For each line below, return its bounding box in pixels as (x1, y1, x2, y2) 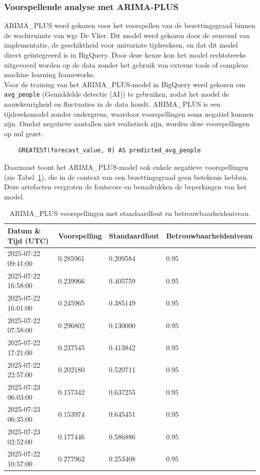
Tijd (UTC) (7, 235, 49, 246)
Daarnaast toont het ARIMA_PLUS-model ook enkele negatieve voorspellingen (4, 162, 248, 172)
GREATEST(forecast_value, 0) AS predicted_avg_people (18, 147, 201, 154)
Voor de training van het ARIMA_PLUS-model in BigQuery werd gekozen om (4, 79, 245, 89)
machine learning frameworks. (4, 69, 95, 80)
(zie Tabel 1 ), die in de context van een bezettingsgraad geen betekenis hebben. (4, 171, 248, 182)
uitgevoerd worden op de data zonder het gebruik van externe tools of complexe (4, 59, 248, 70)
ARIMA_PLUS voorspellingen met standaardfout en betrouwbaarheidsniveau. (9, 208, 250, 218)
